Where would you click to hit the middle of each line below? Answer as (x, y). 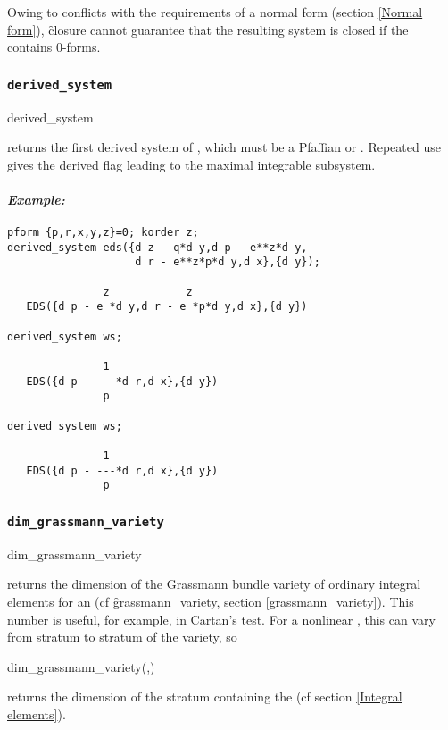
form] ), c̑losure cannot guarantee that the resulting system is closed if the (208, 29)
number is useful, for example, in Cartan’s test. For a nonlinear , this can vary (221, 619)
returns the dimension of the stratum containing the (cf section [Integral (205, 696)
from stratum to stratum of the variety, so (122, 637)
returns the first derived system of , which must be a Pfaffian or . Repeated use (224, 147)
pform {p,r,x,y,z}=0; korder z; (103, 233)
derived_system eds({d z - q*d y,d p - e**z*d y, (158, 247)
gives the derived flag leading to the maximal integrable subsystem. (191, 164)
